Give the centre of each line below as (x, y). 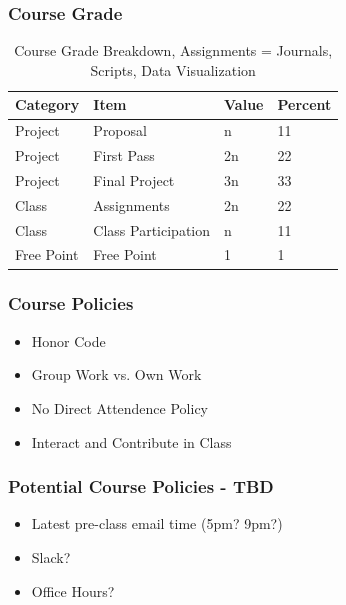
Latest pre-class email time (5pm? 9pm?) (157, 523)
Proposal (120, 130)
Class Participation (152, 229)
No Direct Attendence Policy (119, 407)
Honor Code (68, 340)
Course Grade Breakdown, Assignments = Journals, (173, 50)
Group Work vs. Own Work (116, 374)
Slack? (51, 556)
